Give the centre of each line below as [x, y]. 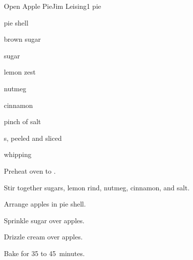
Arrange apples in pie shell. [45, 204]
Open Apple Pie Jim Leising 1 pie [53, 6]
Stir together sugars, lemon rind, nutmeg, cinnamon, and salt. [97, 187]
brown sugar [23, 39]
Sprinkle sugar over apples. [44, 220]
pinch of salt [23, 121]
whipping [18, 154]
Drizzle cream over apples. [43, 237]
